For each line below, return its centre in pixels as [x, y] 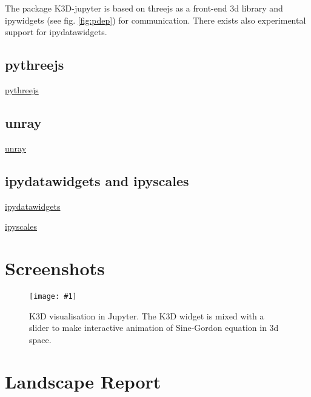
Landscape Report [83, 381]
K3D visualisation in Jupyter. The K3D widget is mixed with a [147, 315]
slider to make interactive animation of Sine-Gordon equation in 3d [154, 328]
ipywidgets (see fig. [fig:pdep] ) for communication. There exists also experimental [155, 20]
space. [40, 339]
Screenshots [55, 268]
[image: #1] [53, 296]
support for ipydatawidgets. [56, 32]
